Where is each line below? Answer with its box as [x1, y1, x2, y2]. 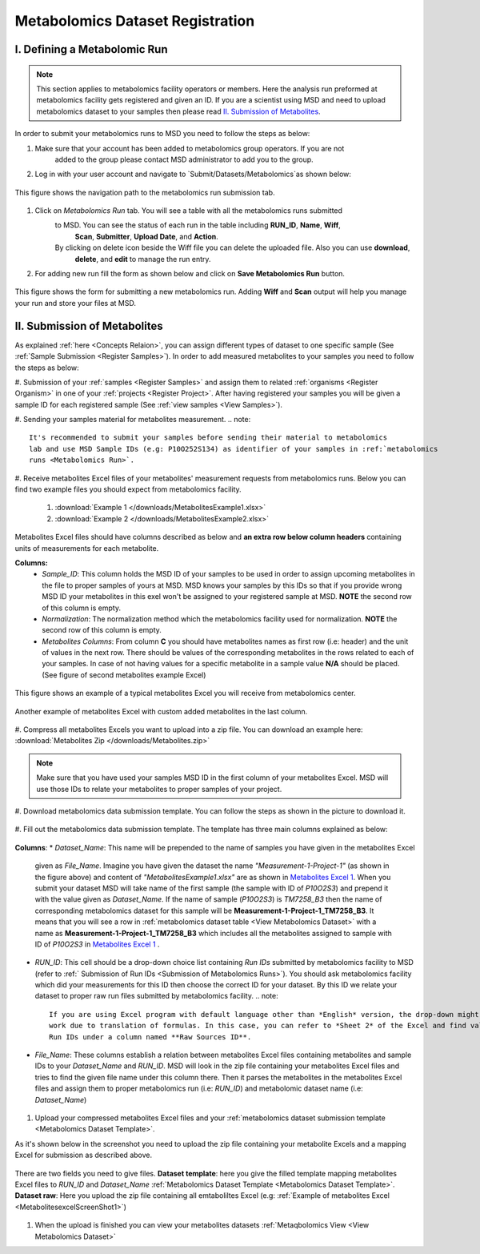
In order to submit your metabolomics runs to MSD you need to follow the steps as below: [14, 129, 310, 139]
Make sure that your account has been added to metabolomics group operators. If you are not [34, 143, 345, 153]
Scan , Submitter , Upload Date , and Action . [74, 231, 219, 241]
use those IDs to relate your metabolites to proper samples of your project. [36, 784, 282, 794]
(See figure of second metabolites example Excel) [42, 669, 206, 680]
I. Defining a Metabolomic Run [14, 42, 168, 56]
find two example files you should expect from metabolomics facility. [14, 484, 242, 494]
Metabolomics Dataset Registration [14, 12, 255, 30]
